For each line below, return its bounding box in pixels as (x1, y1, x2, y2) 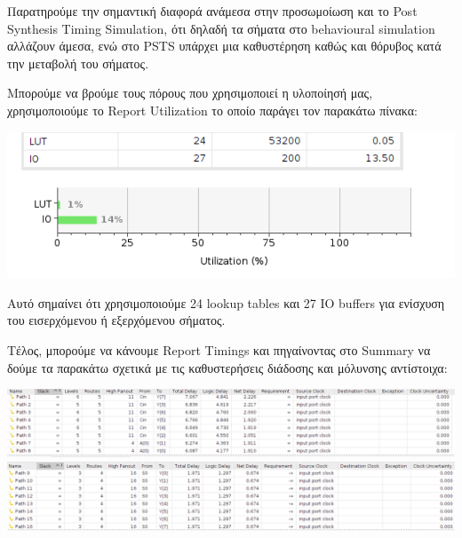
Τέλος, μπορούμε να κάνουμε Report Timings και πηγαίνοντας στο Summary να (7, 341, 431, 360)
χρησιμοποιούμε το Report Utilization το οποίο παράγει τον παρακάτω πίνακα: (7, 100, 418, 119)
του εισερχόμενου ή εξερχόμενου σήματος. (7, 311, 226, 329)
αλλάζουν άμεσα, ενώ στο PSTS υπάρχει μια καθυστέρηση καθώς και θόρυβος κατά (7, 36, 442, 55)
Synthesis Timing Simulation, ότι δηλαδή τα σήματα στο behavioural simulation (7, 19, 435, 37)
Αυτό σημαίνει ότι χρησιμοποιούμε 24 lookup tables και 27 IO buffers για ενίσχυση (7, 293, 445, 312)
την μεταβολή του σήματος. (7, 53, 149, 72)
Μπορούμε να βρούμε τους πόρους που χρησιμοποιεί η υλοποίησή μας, (7, 83, 373, 102)
